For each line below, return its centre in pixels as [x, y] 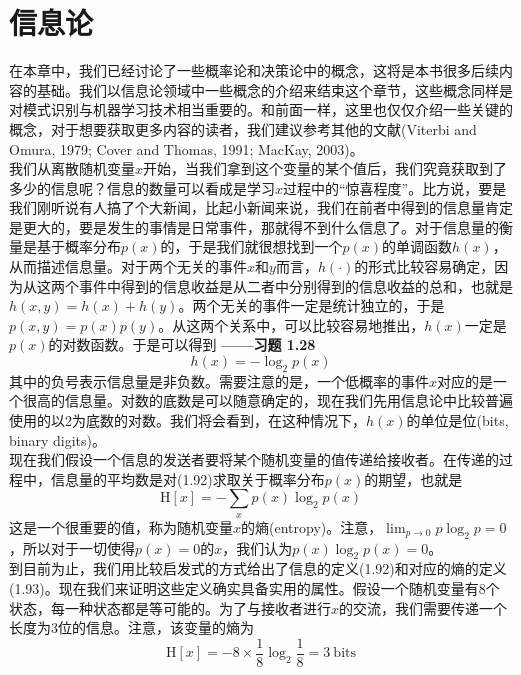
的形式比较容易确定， [424, 266]
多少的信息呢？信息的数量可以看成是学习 [142, 187]
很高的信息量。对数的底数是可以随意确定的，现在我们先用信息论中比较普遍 [267, 400]
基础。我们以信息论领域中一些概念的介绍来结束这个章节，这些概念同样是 [274, 89]
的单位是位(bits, [457, 420]
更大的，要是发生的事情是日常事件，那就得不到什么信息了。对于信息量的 [260, 226]
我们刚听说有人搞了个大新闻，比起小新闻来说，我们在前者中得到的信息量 [247, 207]
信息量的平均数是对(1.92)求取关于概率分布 [187, 478]
